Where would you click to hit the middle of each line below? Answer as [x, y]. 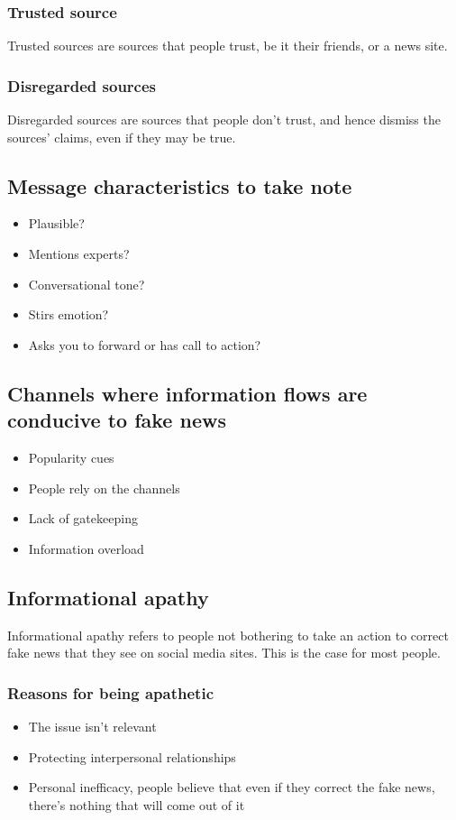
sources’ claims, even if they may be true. [122, 137]
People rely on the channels [104, 488]
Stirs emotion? [68, 314]
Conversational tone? [87, 284]
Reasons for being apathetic [110, 692]
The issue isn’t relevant [92, 726]
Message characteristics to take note [180, 185]
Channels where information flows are [187, 393]
